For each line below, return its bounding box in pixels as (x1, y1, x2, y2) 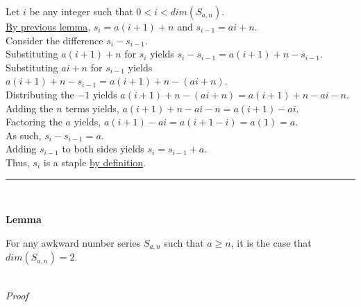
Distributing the (6, 87, 74, 101)
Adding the (6, 100, 53, 115)
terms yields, (65, 100, 119, 115)
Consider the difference (6, 33, 103, 47)
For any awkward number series (6, 235, 141, 249)
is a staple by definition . (43, 155, 146, 169)
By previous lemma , (6, 19, 91, 33)
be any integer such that (29, 4, 133, 18)
